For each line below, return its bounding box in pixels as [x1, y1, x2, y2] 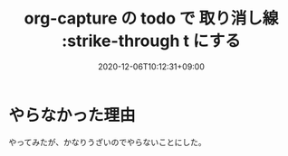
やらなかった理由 [8, 105, 137, 125]
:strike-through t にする [62, 31, 241, 51]
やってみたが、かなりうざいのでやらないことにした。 [8, 136, 207, 147]
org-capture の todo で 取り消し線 [24, 8, 279, 29]
